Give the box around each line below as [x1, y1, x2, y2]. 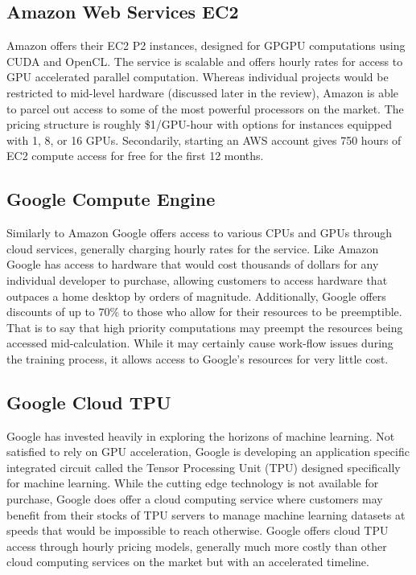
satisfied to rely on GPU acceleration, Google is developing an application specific [6, 443, 410, 460]
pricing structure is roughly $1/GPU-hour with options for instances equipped [6, 116, 392, 133]
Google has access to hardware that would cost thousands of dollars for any [6, 256, 379, 273]
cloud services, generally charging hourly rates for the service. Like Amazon [6, 240, 379, 257]
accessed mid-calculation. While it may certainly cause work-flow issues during [6, 335, 393, 351]
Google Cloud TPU [6, 389, 171, 414]
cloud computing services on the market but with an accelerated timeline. [6, 553, 369, 570]
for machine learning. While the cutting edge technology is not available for [6, 474, 379, 491]
